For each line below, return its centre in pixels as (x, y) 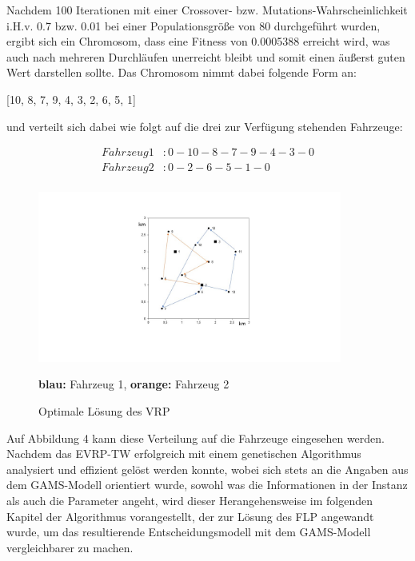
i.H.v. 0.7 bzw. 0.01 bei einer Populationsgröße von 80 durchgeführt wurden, (194, 25)
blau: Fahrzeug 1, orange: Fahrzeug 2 (134, 384)
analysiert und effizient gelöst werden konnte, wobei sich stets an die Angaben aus (207, 469)
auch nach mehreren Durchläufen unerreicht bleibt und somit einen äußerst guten (206, 56)
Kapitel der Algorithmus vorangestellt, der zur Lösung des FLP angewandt (190, 516)
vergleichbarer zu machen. (70, 547)
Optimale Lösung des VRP (104, 411)
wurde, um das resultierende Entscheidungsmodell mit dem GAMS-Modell (189, 532)
